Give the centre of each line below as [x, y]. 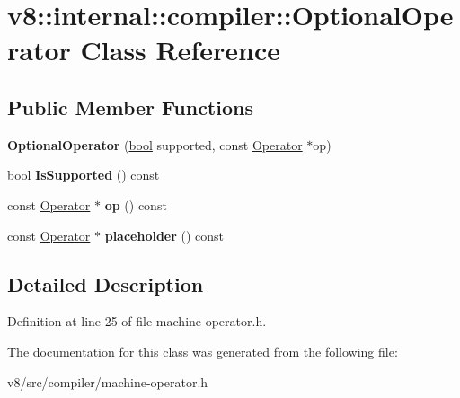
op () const [136, 204]
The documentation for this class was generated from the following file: [203, 351]
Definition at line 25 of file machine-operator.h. [137, 321]
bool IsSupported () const [84, 175]
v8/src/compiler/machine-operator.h [108, 381]
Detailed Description [106, 283]
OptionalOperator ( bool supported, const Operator [155, 144]
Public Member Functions [130, 106]
